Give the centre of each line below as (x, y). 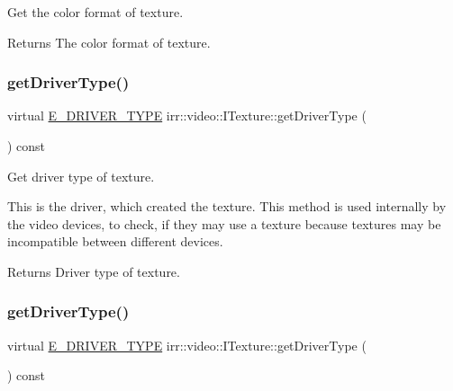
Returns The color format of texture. (109, 42)
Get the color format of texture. (95, 12)
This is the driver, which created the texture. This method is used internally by (227, 206)
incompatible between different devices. (115, 241)
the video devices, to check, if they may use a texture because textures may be (224, 223)
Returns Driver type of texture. (94, 271)
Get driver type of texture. (81, 176)
